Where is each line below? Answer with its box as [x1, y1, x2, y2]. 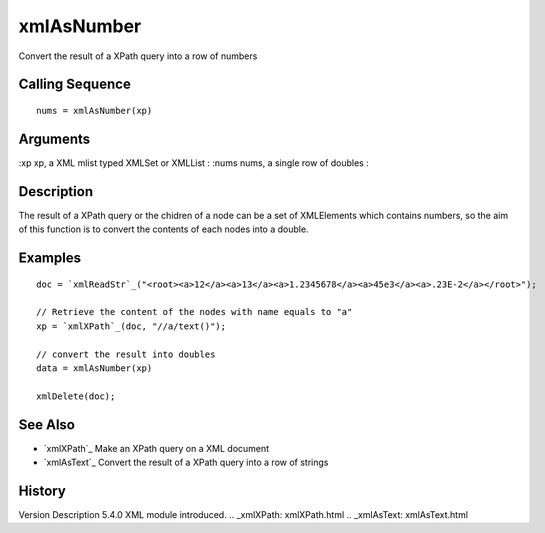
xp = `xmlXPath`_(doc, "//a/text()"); [36, 320, 227, 332]
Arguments [18, 130, 91, 147]
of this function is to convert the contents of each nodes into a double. [18, 223, 309, 235]
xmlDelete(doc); [36, 390, 116, 402]
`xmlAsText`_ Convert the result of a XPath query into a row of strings [43, 456, 329, 468]
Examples [18, 249, 82, 266]
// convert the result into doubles [36, 348, 216, 360]
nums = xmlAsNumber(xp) [36, 105, 153, 116]
